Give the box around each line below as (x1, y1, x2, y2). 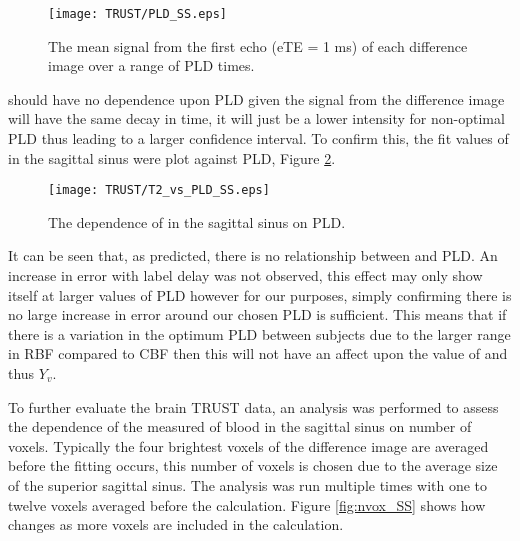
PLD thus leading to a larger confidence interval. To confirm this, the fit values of (8, 128, 509, 149)
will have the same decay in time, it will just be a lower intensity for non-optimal (8, 108, 505, 129)
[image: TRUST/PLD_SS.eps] (48, 7, 227, 21)
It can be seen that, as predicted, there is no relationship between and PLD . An (8, 245, 498, 266)
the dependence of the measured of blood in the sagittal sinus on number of (8, 416, 472, 437)
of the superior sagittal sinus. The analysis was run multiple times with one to (8, 475, 488, 495)
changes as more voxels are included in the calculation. (8, 514, 344, 535)
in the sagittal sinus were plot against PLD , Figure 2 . (8, 147, 336, 168)
